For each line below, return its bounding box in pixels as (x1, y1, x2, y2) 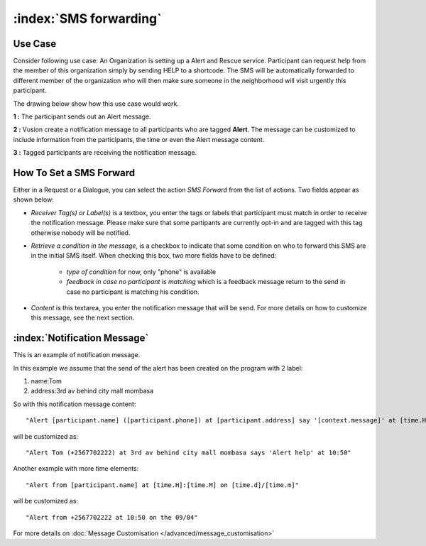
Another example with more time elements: (13, 464, 139, 473)
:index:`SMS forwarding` (13, 11, 162, 26)
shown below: (13, 195, 55, 204)
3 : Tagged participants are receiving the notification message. (13, 148, 197, 157)
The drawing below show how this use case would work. (13, 99, 179, 108)
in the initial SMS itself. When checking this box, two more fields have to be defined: (31, 251, 277, 260)
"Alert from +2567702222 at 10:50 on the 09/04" (26, 513, 198, 521)
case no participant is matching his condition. (66, 288, 200, 296)
